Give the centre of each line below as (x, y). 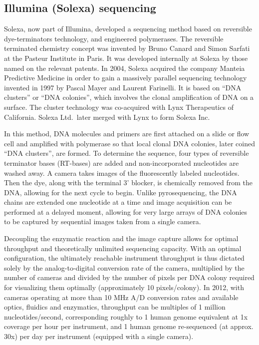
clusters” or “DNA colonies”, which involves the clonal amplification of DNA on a (129, 97)
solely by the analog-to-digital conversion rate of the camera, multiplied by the (124, 267)
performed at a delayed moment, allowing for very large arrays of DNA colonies (126, 211)
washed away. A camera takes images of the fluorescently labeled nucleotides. (122, 172)
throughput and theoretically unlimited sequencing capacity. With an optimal (123, 248)
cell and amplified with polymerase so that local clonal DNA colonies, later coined (129, 143)
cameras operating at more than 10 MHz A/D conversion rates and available (121, 297)
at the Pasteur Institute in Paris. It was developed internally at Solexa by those (126, 58)
